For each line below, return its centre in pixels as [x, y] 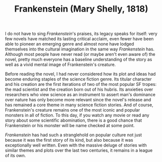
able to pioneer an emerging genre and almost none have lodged [70, 44]
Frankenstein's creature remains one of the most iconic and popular [73, 110]
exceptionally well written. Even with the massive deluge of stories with [76, 145]
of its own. [15, 156]
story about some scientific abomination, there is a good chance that [74, 120]
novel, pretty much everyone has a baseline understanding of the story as [79, 60]
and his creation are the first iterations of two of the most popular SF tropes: [81, 84]
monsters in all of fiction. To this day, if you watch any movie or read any [77, 115]
